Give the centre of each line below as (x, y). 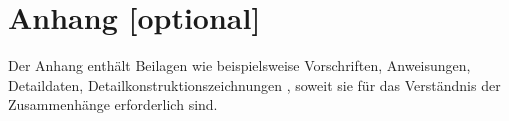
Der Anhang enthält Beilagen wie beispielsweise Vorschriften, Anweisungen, (239, 65)
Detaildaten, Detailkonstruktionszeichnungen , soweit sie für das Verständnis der (254, 84)
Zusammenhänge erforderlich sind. (113, 104)
